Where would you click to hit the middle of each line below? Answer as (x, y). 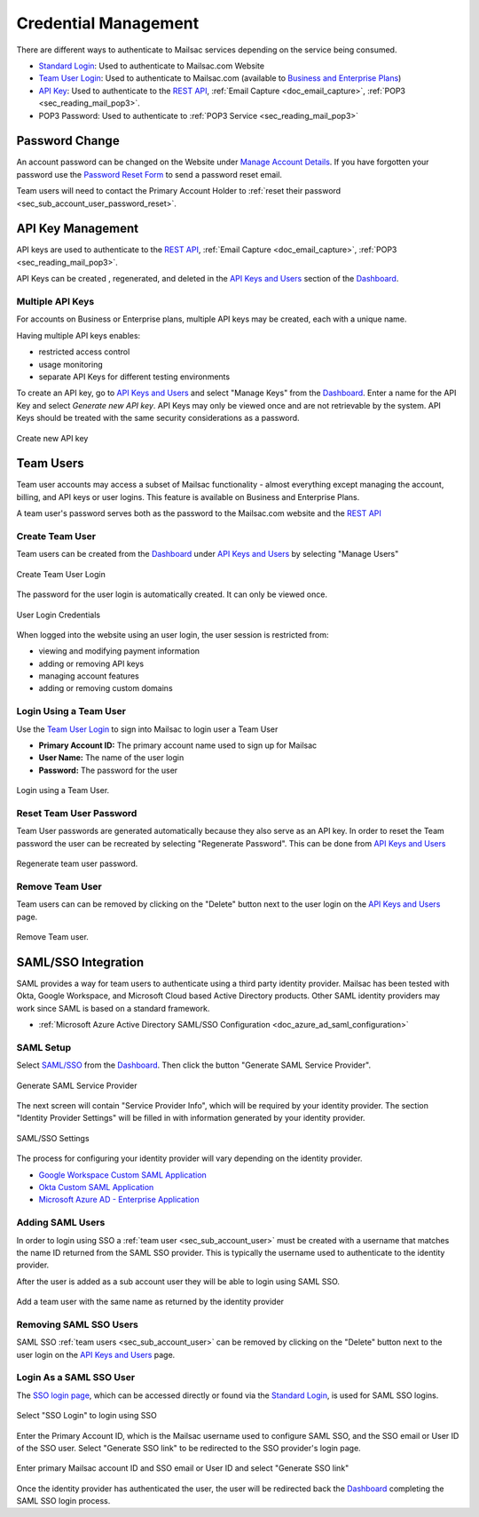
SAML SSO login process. (63, 1501)
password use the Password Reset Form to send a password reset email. (149, 174)
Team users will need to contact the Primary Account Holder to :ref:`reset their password (179, 191)
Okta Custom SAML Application (96, 1187)
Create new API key (52, 438)
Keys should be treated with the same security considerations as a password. (158, 418)
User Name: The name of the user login (111, 758)
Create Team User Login (61, 574)
